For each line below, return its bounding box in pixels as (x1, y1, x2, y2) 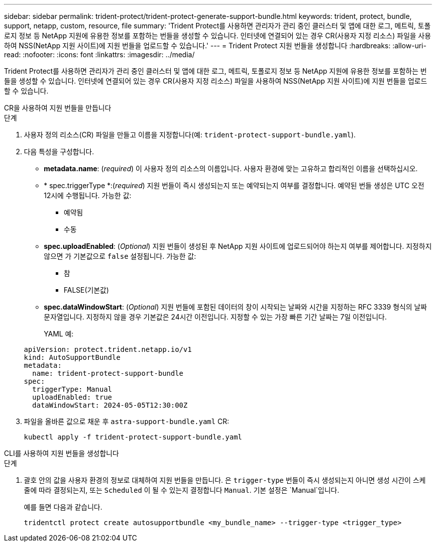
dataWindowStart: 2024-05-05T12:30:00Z (32, 401, 188, 409)
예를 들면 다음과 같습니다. (24, 503, 103, 511)
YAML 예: (44, 329, 74, 338)
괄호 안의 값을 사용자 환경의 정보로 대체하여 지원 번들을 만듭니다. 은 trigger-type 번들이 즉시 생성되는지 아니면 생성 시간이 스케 (24, 476, 426, 484)
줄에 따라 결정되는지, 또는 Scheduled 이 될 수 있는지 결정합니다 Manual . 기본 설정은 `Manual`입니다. (24, 486, 339, 494)
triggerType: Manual (32, 385, 112, 393)
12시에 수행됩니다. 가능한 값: (44, 191, 131, 200)
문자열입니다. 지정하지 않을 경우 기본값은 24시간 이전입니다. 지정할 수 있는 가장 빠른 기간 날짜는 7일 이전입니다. (44, 313, 387, 321)
